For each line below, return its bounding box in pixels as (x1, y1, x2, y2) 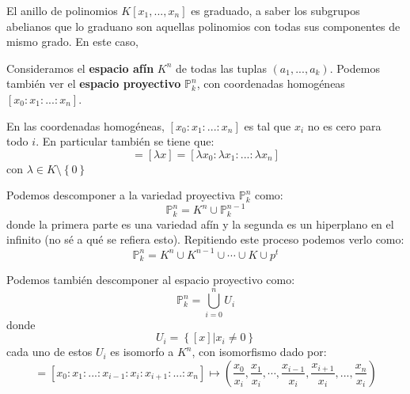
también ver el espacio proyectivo (6, 75, 181, 92)
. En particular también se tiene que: (36, 133, 214, 150)
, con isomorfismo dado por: (192, 343, 327, 360)
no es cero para (307, 117, 382, 134)
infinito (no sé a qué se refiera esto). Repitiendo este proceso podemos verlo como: (6, 231, 404, 248)
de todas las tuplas (176, 59, 267, 76)
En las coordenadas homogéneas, (6, 117, 165, 134)
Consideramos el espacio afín (6, 59, 154, 76)
